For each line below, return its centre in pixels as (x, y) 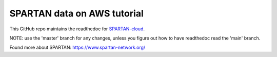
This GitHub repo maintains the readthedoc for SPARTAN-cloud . (77, 29)
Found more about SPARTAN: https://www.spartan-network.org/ (77, 47)
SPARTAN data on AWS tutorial (76, 13)
